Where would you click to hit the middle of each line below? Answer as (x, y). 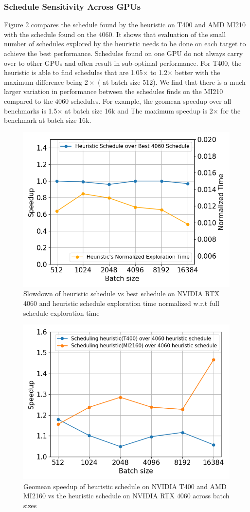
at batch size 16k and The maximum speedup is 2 (139, 110)
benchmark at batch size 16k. (48, 120)
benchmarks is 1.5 (31, 110)
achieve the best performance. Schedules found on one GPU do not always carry (124, 53)
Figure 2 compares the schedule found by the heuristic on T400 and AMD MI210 (125, 25)
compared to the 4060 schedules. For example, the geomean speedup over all (118, 101)
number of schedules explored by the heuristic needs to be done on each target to (125, 44)
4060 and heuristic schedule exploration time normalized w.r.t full (121, 303)
